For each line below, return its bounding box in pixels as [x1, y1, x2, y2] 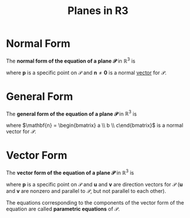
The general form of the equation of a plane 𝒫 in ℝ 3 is [6, 109, 137, 117]
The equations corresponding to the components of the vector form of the [6, 199, 185, 206]
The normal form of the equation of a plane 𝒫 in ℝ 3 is [6, 56, 136, 64]
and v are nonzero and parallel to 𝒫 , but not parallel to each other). [6, 187, 166, 194]
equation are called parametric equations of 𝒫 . [6, 205, 120, 212]
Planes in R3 [67, 4, 129, 18]
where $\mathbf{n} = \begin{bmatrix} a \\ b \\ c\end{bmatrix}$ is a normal [6, 122, 184, 129]
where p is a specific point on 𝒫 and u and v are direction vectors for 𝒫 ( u [6, 181, 183, 188]
